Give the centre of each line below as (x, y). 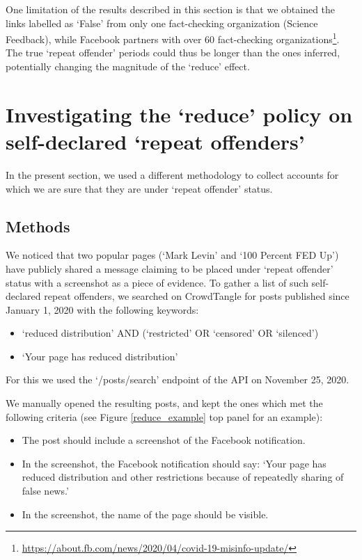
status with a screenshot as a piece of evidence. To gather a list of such (157, 282)
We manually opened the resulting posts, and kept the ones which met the (164, 403)
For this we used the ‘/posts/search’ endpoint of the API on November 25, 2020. (178, 379)
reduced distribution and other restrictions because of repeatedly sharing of (183, 477)
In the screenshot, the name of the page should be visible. (145, 514)
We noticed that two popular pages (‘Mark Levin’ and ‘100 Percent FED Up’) (172, 255)
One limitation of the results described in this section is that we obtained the (171, 9)
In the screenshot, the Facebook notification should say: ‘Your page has (174, 463)
